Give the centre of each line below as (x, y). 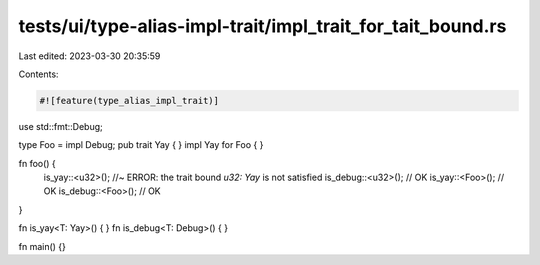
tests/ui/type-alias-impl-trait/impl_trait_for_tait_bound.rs (262, 26)
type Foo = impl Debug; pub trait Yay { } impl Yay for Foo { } (141, 145)
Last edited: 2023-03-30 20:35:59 (89, 56)
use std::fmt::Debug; (61, 126)
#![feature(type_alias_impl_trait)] (129, 100)
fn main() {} (42, 246)
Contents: (38, 74)
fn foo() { (37, 163)
